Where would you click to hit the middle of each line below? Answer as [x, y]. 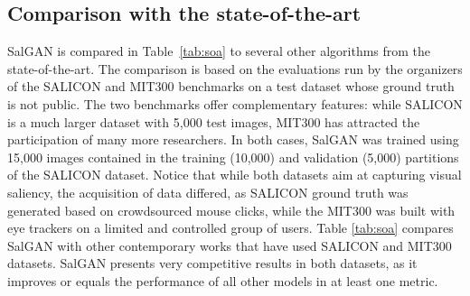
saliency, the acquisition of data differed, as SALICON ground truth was [208, 192]
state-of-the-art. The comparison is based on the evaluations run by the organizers [235, 68]
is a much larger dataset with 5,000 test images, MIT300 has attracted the [214, 121]
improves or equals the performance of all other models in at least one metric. [223, 280]
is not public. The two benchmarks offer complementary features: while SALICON [235, 103]
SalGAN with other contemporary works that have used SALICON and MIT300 [230, 245]
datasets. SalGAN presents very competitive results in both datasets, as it [212, 263]
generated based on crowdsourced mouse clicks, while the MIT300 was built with [231, 210]
